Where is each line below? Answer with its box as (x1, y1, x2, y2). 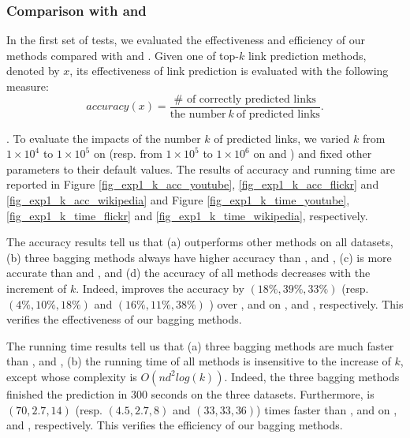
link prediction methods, (248, 47, 367, 63)
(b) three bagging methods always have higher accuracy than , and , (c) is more (6, 249, 392, 265)
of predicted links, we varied (214, 129, 350, 146)
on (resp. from (93, 145, 162, 162)
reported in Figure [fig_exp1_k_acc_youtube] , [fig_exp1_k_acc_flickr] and (6, 176, 379, 193)
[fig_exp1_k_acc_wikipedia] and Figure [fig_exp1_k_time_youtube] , (6, 192, 350, 208)
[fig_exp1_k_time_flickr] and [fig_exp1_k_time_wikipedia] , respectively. (6, 207, 368, 223)
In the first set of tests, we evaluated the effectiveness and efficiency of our (6, 32, 366, 48)
